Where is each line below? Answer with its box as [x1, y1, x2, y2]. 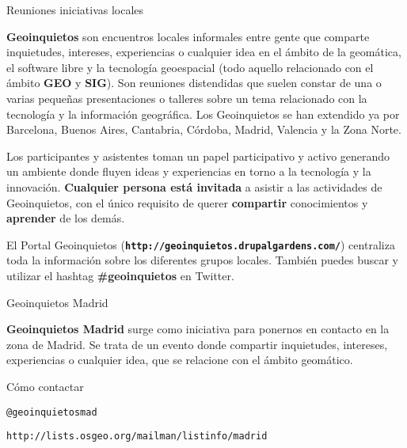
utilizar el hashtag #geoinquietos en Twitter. [6, 267, 234, 283]
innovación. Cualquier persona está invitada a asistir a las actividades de [6, 178, 382, 195]
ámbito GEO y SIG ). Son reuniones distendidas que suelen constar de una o [6, 74, 382, 91]
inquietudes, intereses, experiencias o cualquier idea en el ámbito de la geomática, [6, 44, 401, 60]
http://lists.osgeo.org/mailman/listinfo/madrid [6, 431, 268, 442]
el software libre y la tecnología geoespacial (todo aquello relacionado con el [6, 59, 374, 75]
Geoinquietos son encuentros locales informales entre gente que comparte [6, 28, 370, 44]
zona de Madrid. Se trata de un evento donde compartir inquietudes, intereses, [6, 336, 388, 352]
